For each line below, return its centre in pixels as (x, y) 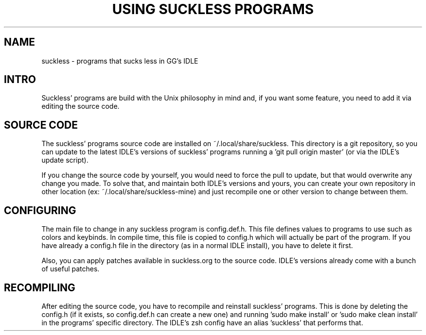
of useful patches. (71, 269)
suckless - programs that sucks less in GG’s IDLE (120, 61)
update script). (65, 160)
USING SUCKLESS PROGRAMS (213, 9)
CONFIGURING (40, 210)
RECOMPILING (40, 287)
